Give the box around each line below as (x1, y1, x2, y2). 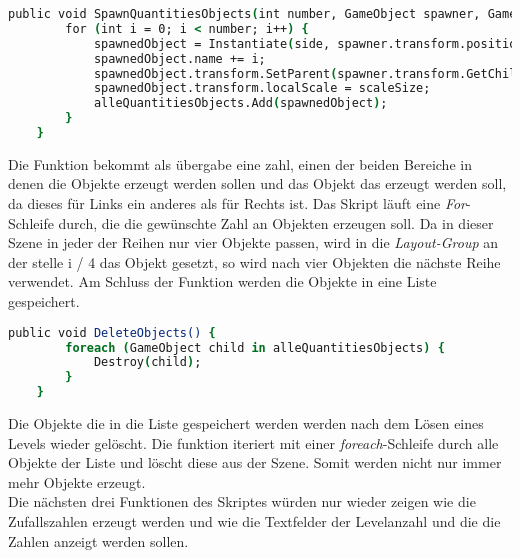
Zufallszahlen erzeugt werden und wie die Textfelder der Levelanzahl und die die (8, 510, 501, 531)
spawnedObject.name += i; (93, 51, 266, 66)
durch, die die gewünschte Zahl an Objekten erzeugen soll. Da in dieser (58, 212, 494, 233)
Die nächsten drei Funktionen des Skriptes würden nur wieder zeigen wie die (8, 491, 476, 512)
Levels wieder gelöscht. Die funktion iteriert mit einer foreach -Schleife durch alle (8, 432, 499, 453)
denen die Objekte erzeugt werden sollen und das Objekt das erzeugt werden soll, (8, 173, 507, 194)
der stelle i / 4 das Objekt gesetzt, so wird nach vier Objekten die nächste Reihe (8, 251, 501, 272)
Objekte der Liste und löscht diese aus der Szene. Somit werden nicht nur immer (8, 452, 502, 473)
